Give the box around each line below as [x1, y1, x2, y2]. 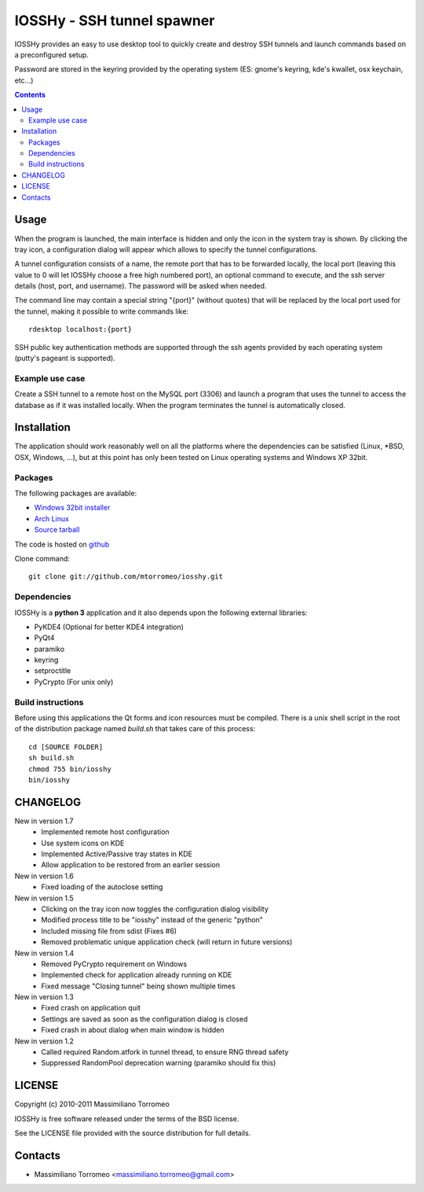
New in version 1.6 [14, 871, 74, 881]
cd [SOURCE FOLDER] [28, 742, 104, 751]
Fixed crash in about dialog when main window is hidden [41, 1025, 225, 1035]
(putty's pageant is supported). [14, 354, 115, 363]
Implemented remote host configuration [41, 827, 170, 837]
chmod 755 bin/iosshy [28, 764, 111, 774]
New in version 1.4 [14, 948, 75, 958]
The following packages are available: [14, 488, 137, 499]
